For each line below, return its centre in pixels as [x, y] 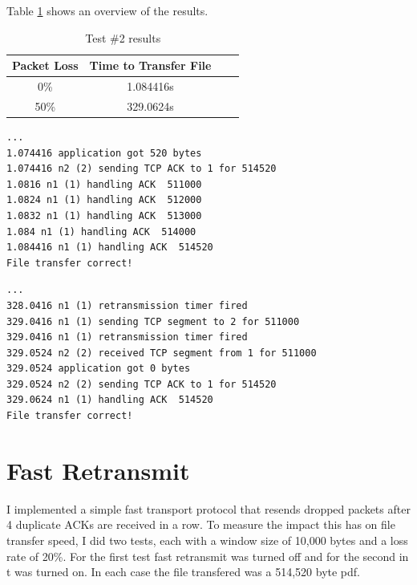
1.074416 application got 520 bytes [104, 153]
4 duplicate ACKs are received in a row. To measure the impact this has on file [201, 524]
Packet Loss [45, 65]
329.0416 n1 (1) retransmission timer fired [127, 337]
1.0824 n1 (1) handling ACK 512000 [104, 200]
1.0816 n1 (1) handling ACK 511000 [104, 184]
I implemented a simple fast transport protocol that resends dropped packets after [208, 508]
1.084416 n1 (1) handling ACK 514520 [110, 248]
